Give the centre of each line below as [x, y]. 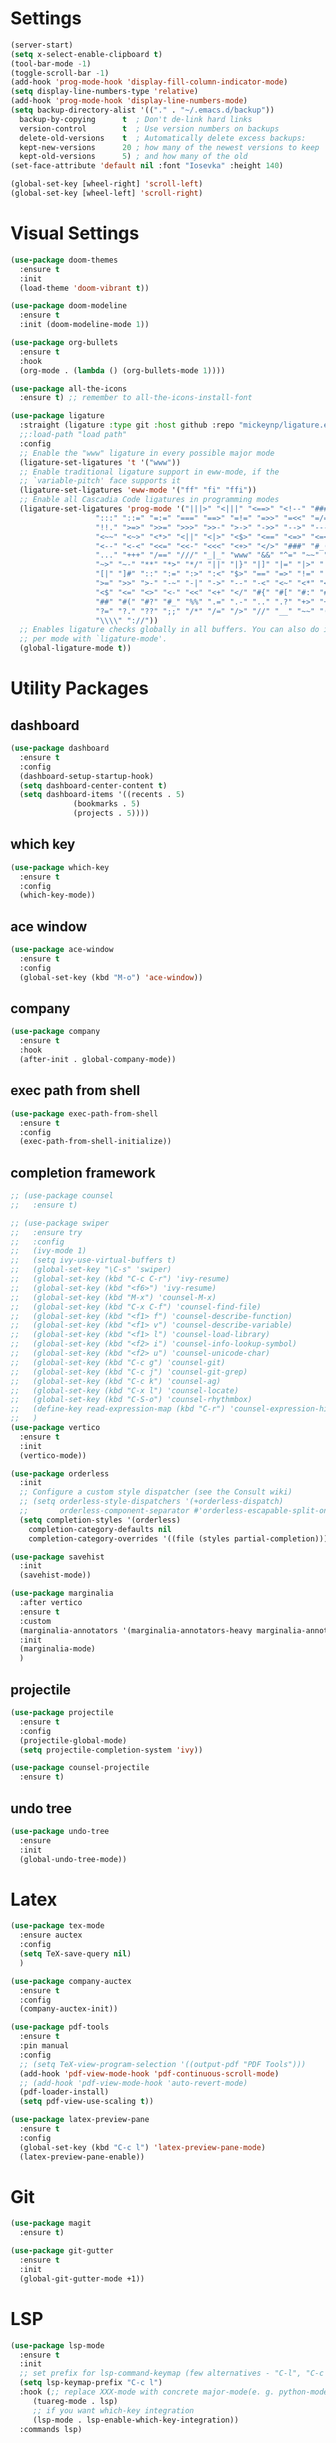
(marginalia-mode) [58, 1649]
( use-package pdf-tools [60, 2027]
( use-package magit [51, 2223]
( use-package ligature [57, 416]
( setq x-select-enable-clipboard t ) [86, 54]
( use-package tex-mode [57, 1926]
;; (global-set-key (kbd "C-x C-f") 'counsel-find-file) [136, 1307]
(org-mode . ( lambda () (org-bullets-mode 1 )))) [122, 370]
